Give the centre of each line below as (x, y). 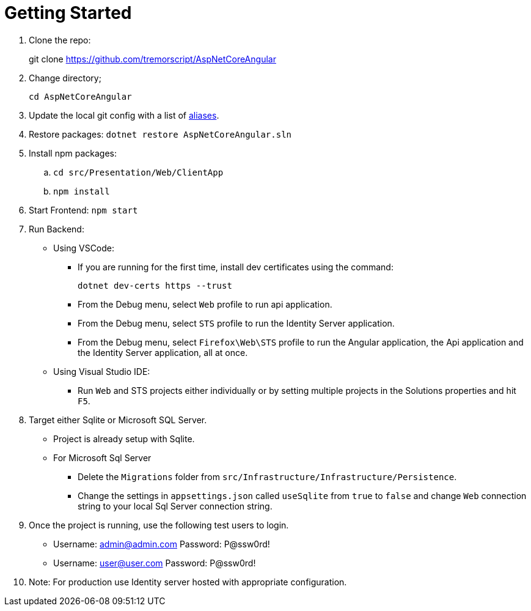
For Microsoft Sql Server (102, 457)
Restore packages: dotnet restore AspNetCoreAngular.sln (160, 134)
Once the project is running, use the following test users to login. (159, 525)
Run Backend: (57, 229)
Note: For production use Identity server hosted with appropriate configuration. (188, 582)
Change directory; (65, 78)
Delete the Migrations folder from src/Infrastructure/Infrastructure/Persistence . (267, 476)
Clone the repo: (60, 40)
